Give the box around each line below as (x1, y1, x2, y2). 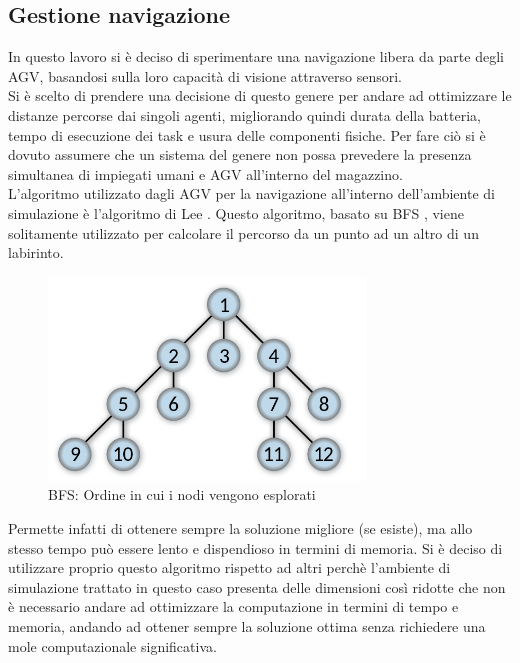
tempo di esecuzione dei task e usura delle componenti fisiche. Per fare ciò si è (8, 124, 486, 145)
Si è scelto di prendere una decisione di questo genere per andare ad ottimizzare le (8, 85, 512, 106)
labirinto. (8, 242, 64, 263)
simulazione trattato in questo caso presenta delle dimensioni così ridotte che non (8, 576, 506, 597)
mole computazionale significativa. (8, 635, 217, 656)
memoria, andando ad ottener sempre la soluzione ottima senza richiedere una (8, 615, 486, 636)
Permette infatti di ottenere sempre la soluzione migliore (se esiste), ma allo (8, 517, 473, 538)
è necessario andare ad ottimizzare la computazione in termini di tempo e (8, 596, 459, 617)
